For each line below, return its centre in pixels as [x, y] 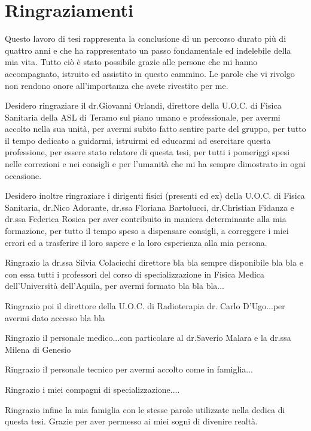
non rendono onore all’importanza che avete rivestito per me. [117, 85]
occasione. [23, 175]
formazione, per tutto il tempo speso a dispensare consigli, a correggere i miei [147, 231]
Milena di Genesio [38, 349]
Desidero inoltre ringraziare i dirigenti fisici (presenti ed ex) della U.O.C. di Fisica [155, 196]
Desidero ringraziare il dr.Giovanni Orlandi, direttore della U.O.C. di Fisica [143, 105]
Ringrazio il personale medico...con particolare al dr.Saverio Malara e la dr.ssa [148, 338]
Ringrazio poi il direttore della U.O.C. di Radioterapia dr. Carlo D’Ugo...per [145, 306]
